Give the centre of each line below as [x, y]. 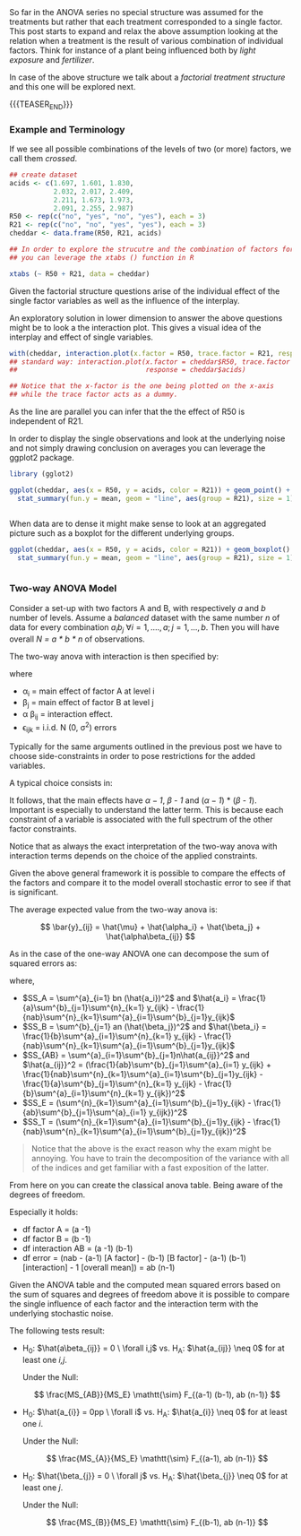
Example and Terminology [67, 129]
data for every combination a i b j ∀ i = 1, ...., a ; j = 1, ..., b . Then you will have [144, 628]
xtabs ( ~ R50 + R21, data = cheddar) [80, 274]
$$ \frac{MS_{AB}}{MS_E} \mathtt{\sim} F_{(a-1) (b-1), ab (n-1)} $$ [157, 1394]
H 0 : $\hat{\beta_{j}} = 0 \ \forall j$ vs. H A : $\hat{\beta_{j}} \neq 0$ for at [155, 1477]
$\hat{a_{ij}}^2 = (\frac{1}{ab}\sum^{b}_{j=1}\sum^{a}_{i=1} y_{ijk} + [146, 1065]
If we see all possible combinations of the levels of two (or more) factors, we [150, 149]
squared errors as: [43, 963]
